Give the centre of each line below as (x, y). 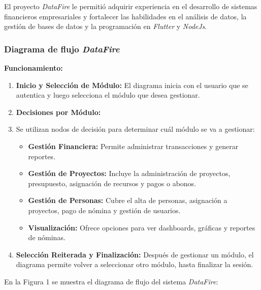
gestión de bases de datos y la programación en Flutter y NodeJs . (106, 26)
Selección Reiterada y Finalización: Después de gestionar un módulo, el (135, 254)
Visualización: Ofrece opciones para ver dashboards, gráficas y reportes (142, 227)
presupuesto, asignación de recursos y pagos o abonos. (112, 183)
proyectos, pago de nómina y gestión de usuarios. (104, 210)
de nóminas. (47, 237)
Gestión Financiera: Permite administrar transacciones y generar (133, 146)
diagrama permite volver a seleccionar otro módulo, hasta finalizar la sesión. (135, 264)
